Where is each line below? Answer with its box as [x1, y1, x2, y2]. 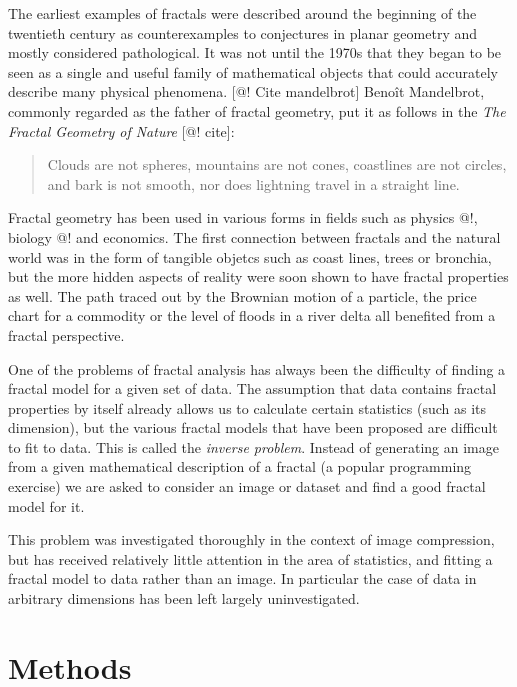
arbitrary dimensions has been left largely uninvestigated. [8, 588, 360, 609]
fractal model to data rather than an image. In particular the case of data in [8, 568, 477, 589]
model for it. [8, 495, 85, 516]
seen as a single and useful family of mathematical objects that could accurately [8, 61, 499, 82]
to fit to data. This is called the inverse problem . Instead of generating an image [8, 436, 499, 457]
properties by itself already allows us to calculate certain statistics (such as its [8, 397, 487, 418]
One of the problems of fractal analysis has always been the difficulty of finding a [8, 358, 506, 379]
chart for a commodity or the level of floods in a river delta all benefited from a [8, 305, 496, 326]
